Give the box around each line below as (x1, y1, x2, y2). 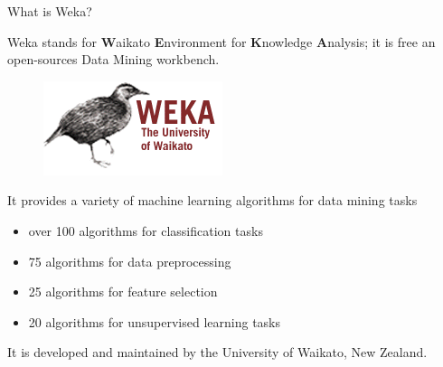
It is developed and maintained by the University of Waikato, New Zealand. (7, 343, 428, 362)
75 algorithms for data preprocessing (28, 251, 231, 270)
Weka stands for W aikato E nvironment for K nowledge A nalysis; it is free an (7, 32, 436, 51)
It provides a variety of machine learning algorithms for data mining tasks (7, 191, 418, 210)
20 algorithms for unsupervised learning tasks (28, 312, 281, 331)
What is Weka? (7, 2, 92, 20)
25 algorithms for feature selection (28, 282, 218, 301)
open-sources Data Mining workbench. (7, 50, 220, 69)
